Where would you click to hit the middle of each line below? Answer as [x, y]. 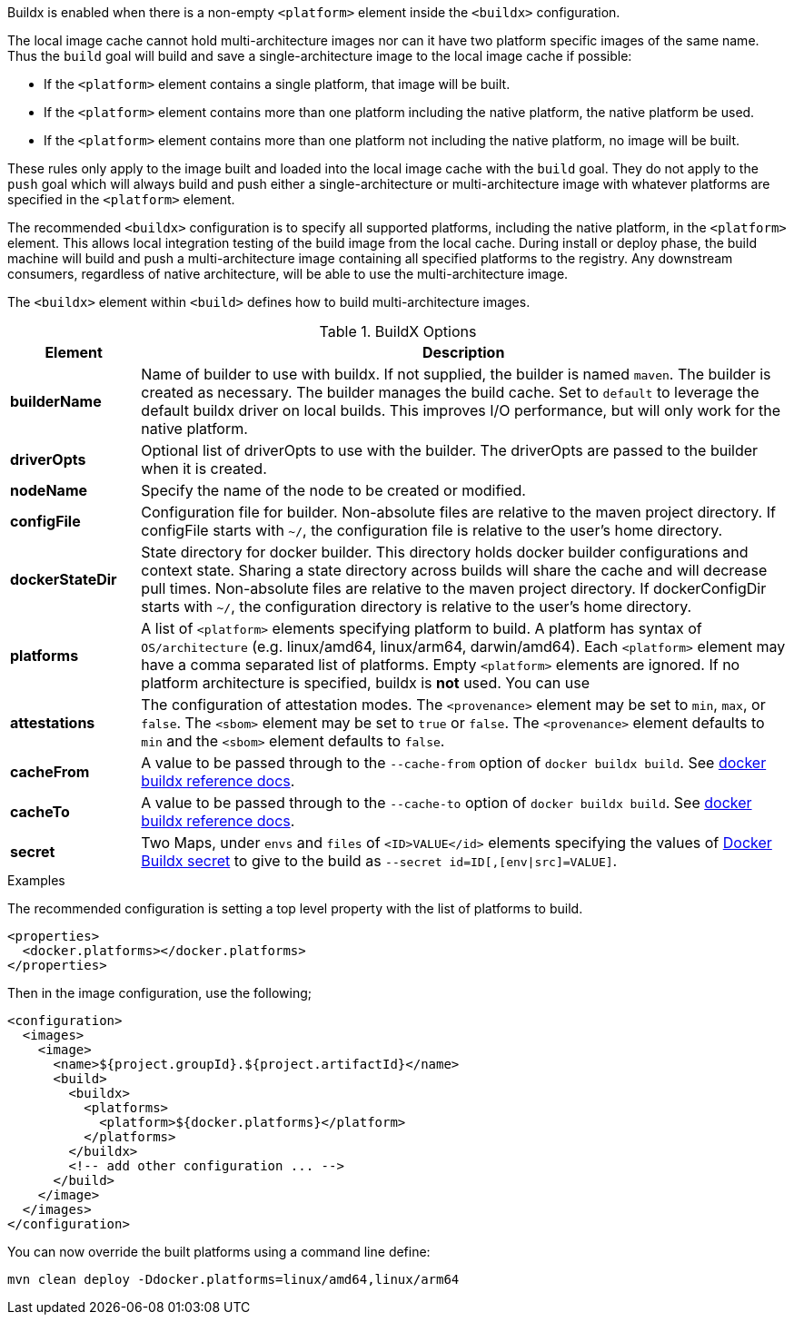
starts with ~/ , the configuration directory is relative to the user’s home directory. [417, 607]
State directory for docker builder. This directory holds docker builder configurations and [445, 552]
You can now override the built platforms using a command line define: [219, 1252]
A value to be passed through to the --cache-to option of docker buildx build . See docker [447, 803]
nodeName [49, 490]
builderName [56, 401]
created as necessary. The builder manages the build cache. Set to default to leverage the [450, 392]
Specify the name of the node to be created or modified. [333, 490]
